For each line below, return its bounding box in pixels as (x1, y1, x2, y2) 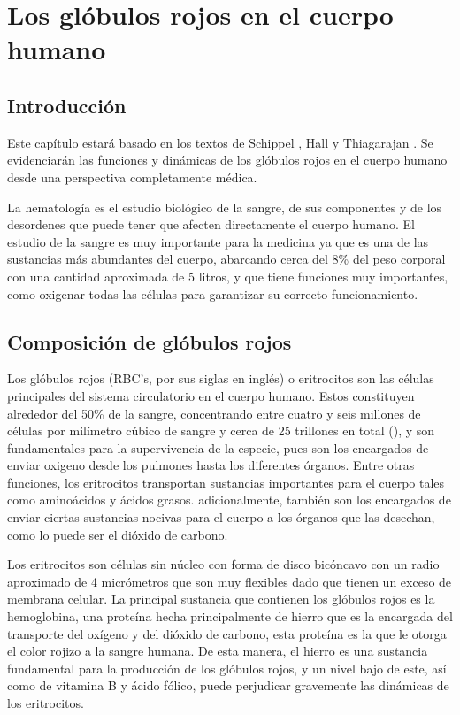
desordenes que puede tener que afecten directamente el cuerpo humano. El (7, 215, 415, 234)
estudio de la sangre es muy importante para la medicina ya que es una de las (7, 232, 429, 250)
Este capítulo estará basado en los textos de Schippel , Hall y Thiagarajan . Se (7, 133, 433, 151)
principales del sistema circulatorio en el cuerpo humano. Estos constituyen (7, 386, 415, 404)
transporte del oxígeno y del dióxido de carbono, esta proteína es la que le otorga (7, 624, 447, 642)
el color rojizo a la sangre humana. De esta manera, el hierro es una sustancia (7, 642, 428, 660)
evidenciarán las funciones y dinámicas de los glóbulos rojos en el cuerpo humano (7, 150, 448, 169)
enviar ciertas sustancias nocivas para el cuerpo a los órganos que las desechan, (7, 508, 435, 527)
